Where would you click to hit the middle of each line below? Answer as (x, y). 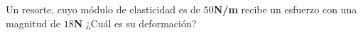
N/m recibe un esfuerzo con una (285, 9)
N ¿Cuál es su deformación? (135, 23)
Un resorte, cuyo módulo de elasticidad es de (103, 9)
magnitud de (33, 23)
